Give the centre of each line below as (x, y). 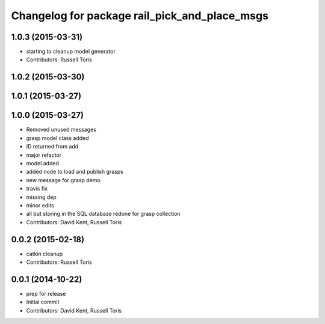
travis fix (37, 189)
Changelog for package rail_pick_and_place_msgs (140, 16)
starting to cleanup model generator (71, 52)
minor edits (40, 205)
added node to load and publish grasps (75, 172)
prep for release (46, 293)
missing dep (41, 197)
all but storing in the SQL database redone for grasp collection (103, 214)
